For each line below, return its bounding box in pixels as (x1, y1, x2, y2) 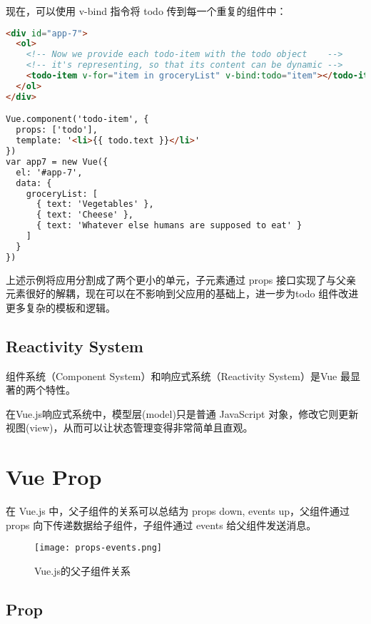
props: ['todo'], (16, 125, 98, 135)
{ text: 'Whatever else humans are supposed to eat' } (36, 220, 303, 231)
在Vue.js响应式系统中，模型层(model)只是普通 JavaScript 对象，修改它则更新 (6, 406, 359, 421)
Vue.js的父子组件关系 (34, 563, 131, 578)
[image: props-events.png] (34, 543, 162, 553)
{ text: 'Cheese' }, (36, 210, 133, 220)
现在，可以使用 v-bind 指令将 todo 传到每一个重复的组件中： (6, 4, 287, 18)
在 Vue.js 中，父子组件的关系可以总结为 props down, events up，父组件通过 (6, 503, 350, 518)
